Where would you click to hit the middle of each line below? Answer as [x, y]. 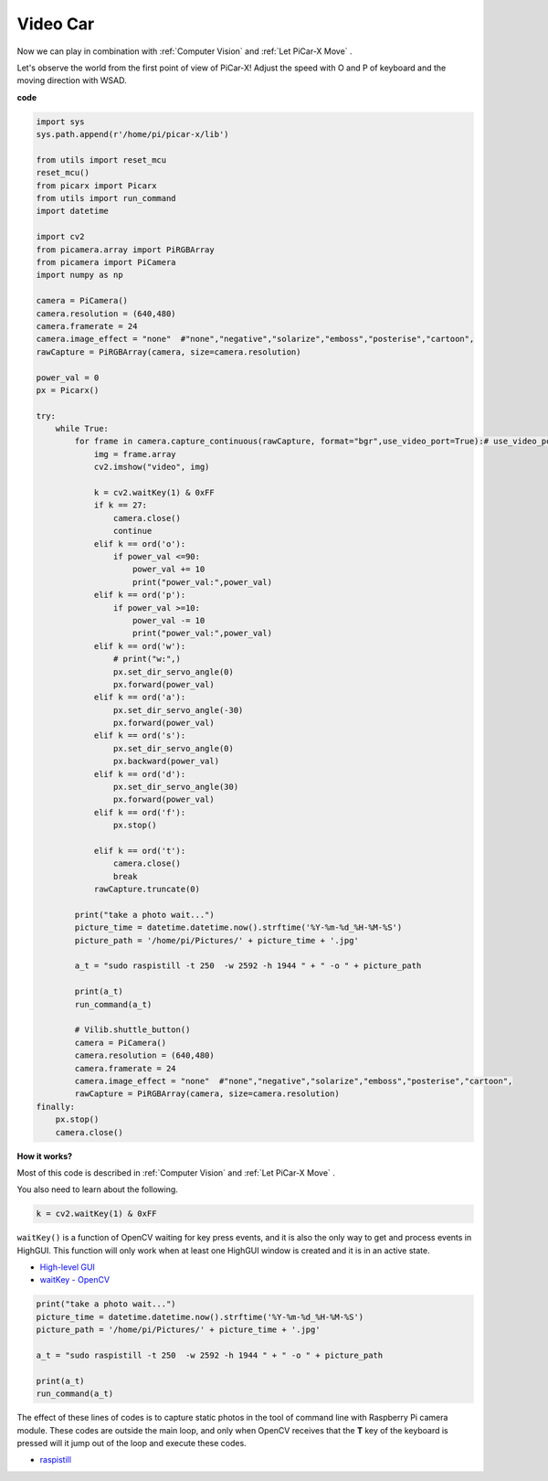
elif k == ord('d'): [140, 774]
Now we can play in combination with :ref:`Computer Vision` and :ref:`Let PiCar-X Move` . [184, 51]
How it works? [45, 1156]
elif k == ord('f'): [140, 812]
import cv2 [60, 237]
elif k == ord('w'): [140, 646]
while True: [82, 429]
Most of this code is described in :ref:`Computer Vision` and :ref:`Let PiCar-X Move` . [176, 1172]
